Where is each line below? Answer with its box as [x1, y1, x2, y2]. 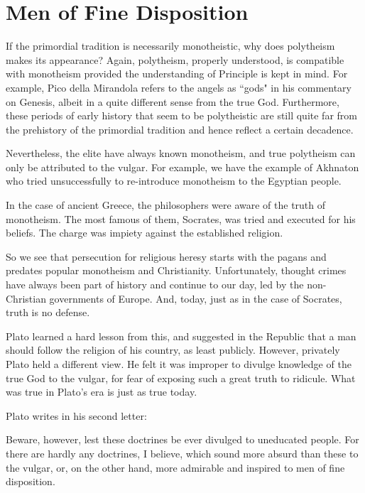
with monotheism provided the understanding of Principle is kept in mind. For [6, 66, 348, 81]
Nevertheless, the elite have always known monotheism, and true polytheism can [6, 146, 356, 161]
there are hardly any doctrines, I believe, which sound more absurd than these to [6, 445, 359, 460]
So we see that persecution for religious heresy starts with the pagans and [6, 249, 327, 264]
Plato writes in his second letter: [6, 408, 147, 423]
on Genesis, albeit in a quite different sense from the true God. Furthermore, [6, 94, 339, 109]
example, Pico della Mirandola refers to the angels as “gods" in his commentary [6, 80, 352, 94]
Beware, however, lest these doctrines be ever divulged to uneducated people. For [6, 432, 359, 447]
